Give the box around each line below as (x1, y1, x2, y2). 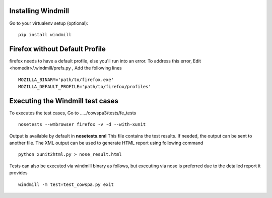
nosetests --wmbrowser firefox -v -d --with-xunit (18, 121, 146, 127)
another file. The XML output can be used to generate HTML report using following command (9, 140, 203, 146)
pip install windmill (18, 32, 72, 37)
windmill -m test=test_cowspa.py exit (18, 181, 114, 187)
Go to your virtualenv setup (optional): (9, 20, 88, 26)
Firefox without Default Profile (9, 44, 106, 53)
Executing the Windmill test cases (9, 96, 118, 105)
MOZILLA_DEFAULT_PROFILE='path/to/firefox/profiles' (18, 84, 151, 89)
